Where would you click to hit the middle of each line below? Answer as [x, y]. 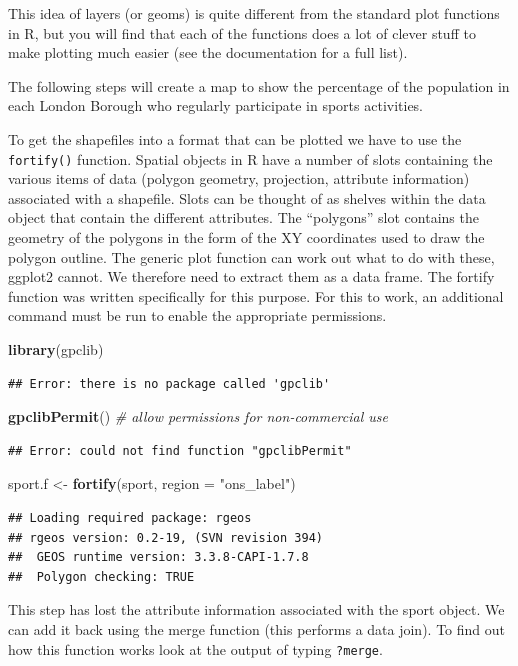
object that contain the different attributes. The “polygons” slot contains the [243, 217]
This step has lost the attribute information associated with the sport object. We [256, 609]
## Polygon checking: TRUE [101, 576]
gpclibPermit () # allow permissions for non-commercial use [198, 416]
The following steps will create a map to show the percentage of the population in [259, 85]
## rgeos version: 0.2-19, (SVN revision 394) [165, 537]
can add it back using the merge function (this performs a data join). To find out [256, 628]
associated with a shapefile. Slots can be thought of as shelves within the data [247, 197]
